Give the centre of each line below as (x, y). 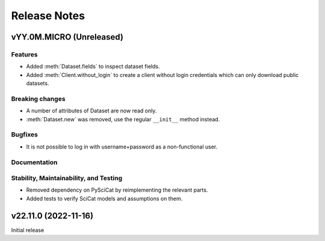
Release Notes (48, 16)
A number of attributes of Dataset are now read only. (91, 111)
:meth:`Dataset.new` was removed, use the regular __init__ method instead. (123, 119)
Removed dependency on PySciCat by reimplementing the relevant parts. (117, 190)
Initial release (28, 230)
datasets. (38, 84)
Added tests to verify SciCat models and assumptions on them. (104, 198)
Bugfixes (25, 135)
